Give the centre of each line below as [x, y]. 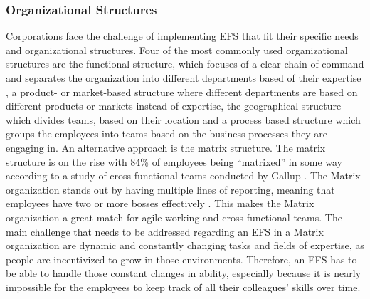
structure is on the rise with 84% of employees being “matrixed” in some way [174, 161]
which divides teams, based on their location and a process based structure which [183, 119]
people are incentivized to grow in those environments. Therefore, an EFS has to [181, 259]
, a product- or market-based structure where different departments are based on [182, 91]
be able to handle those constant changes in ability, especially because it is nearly [184, 273]
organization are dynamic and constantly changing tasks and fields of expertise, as [185, 245]
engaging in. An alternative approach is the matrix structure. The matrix [166, 147]
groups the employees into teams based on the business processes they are [166, 133]
